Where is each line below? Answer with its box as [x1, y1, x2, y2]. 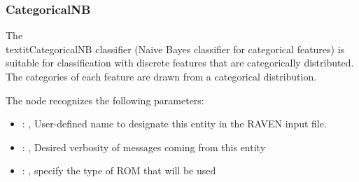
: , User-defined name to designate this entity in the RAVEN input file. [22, 116, 327, 131]
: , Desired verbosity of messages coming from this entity [22, 139, 266, 154]
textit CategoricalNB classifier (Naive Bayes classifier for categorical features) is [6, 41, 345, 56]
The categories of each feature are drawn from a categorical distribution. [6, 69, 317, 83]
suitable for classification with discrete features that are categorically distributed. [6, 55, 354, 70]
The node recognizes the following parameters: [6, 92, 204, 107]
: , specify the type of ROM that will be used [22, 163, 216, 178]
